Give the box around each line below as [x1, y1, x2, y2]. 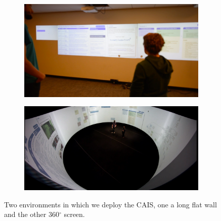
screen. [64, 209, 85, 219]
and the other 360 [4, 209, 59, 219]
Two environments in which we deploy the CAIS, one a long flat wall [4, 199, 217, 209]
